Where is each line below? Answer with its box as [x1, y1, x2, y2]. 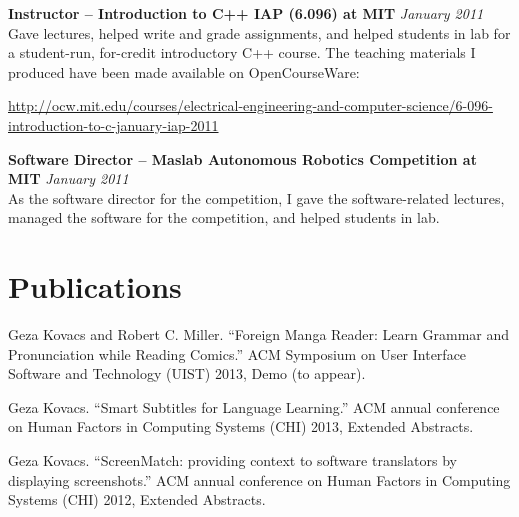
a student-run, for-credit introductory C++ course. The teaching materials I [8, 42, 476, 63]
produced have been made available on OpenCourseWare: [8, 61, 360, 82]
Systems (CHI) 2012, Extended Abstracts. [8, 489, 266, 510]
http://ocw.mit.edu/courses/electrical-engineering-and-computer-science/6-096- [8, 95, 493, 116]
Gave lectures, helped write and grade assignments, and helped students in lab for [8, 22, 511, 43]
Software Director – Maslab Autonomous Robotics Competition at [8, 148, 477, 169]
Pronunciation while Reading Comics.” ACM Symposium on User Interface [8, 343, 467, 364]
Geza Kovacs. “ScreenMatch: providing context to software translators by [8, 450, 457, 471]
